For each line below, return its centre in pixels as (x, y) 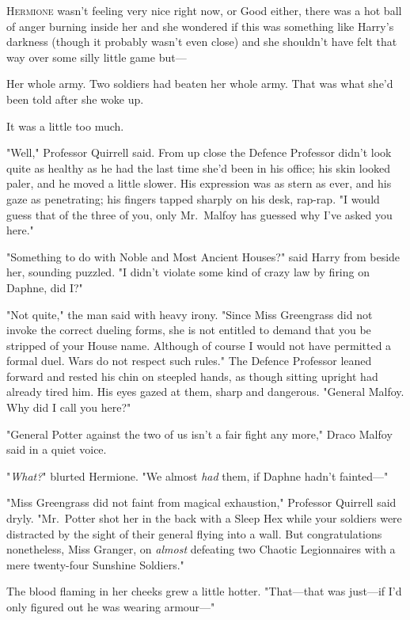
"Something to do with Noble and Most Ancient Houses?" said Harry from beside (203, 256)
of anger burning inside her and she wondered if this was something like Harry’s (200, 26)
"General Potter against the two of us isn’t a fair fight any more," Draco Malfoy (199, 434)
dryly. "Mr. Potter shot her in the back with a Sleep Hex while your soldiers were (204, 518)
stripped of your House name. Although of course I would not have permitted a (199, 345)
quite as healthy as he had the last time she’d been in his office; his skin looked (199, 167)
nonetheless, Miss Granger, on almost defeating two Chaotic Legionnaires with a (201, 549)
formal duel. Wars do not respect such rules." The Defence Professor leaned (189, 361)
